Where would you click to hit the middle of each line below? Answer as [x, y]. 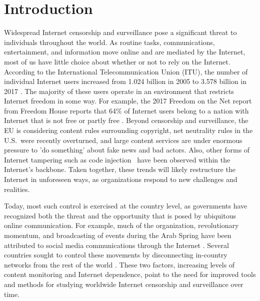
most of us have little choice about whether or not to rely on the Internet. [117, 61]
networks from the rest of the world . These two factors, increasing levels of [119, 264]
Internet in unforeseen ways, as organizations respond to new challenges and [121, 179]
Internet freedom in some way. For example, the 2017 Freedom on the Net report [128, 101]
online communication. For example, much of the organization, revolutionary [121, 225]
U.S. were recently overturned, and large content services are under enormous [123, 140]
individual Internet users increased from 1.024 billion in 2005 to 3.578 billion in [125, 81]
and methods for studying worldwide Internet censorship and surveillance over [124, 284]
